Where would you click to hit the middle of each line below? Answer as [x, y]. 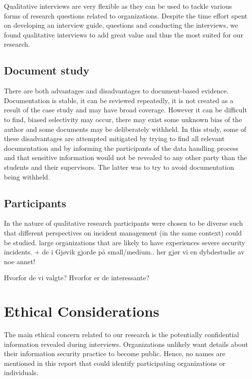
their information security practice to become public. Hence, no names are [115, 353]
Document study [47, 70]
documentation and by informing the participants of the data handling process [121, 148]
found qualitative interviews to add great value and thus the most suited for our [124, 34]
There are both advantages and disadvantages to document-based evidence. [116, 91]
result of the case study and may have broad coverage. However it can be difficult [126, 110]
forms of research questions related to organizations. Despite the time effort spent [126, 15]
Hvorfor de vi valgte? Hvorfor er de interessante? [77, 278]
